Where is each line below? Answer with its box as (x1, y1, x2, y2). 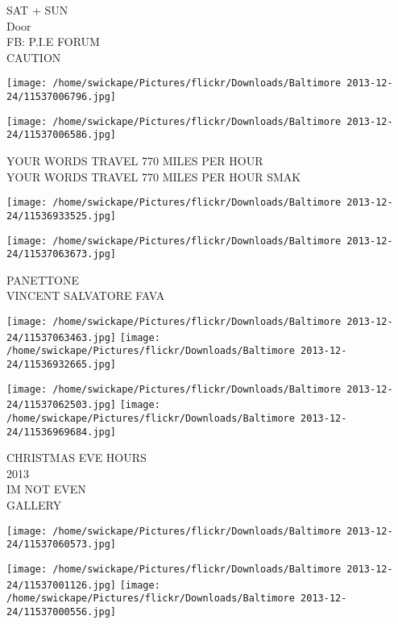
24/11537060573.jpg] (6, 539, 117, 551)
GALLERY (6, 497, 62, 514)
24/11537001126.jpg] (6, 579, 117, 591)
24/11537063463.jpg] (6, 331, 117, 343)
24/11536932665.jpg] (6, 358, 117, 370)
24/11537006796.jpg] (6, 91, 117, 103)
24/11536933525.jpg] (6, 210, 117, 222)
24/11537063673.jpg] (6, 248, 117, 260)
